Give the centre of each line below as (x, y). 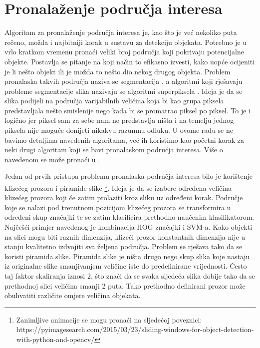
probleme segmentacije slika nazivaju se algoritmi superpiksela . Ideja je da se (124, 91)
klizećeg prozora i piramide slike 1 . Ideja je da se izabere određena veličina (118, 187)
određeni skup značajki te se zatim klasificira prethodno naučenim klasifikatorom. (130, 217)
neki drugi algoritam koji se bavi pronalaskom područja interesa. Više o (114, 150)
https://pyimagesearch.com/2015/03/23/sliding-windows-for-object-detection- (135, 329)
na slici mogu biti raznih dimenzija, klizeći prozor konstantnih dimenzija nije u (125, 236)
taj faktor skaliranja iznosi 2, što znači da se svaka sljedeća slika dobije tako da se (130, 276)
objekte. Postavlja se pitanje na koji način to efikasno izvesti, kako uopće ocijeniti (130, 61)
